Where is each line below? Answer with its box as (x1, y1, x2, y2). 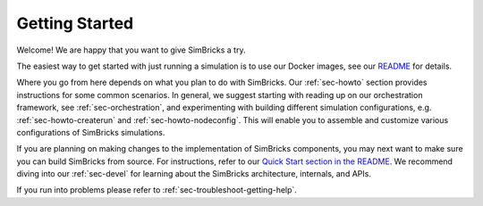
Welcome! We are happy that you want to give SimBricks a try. (16, 45, 246, 55)
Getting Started (16, 13, 134, 33)
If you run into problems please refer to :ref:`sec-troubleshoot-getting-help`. (16, 185, 297, 195)
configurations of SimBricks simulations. (16, 127, 165, 137)
